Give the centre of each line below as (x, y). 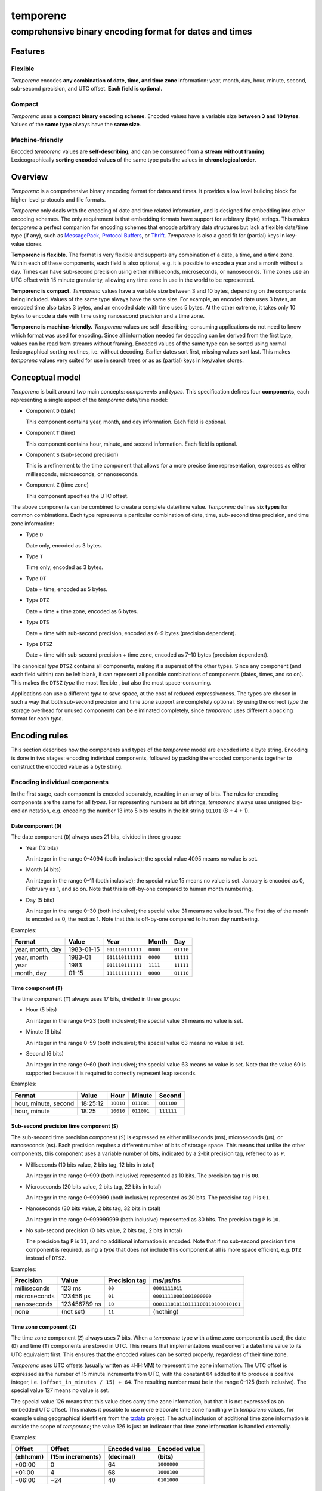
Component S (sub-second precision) (72, 454)
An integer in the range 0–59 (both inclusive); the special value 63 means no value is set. (135, 1043)
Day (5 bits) (40, 900)
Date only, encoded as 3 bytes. (64, 545)
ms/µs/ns (167, 1280)
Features (28, 51)
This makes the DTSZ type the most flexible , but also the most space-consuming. (111, 682)
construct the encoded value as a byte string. (67, 766)
